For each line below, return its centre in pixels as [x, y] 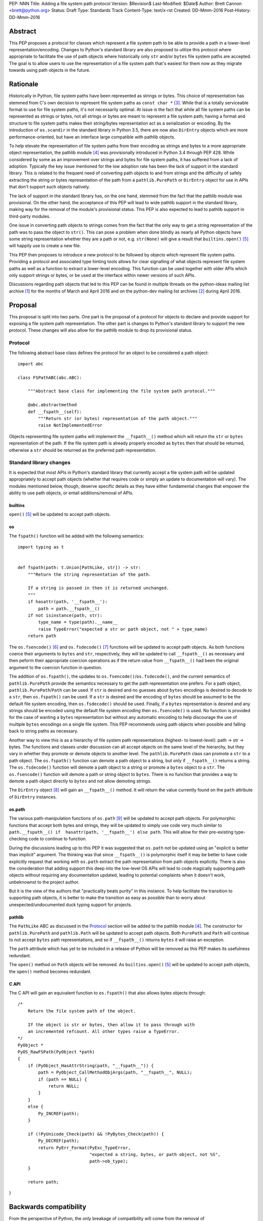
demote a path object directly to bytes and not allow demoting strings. [80, 781]
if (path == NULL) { [63, 1079]
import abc [31, 364]
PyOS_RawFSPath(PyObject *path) [56, 1052]
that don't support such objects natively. [49, 187]
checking [18, 839]
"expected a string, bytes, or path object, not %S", [155, 1154]
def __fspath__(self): [55, 412]
